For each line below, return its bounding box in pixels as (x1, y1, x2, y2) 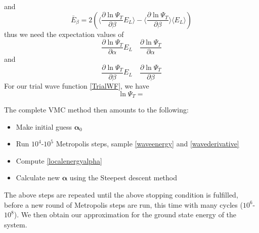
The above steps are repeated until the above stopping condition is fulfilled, (4, 189, 238, 200)
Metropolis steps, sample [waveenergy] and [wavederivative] (56, 138, 239, 149)
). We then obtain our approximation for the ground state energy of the (14, 209, 237, 220)
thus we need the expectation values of (4, 28, 124, 39)
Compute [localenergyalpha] (16, 155, 102, 166)
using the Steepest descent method (69, 172, 178, 183)
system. (4, 219, 27, 229)
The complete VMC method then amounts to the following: (4, 104, 189, 114)
